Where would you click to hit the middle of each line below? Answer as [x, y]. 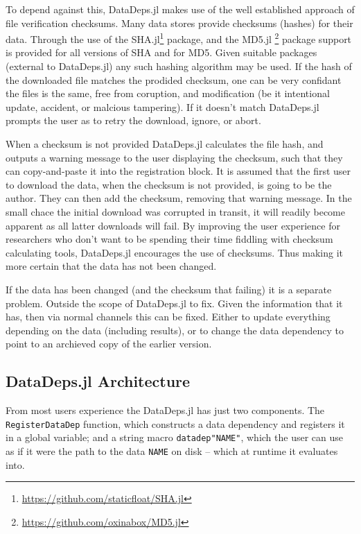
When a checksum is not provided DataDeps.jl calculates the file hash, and [165, 144]
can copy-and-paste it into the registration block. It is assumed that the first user [178, 171]
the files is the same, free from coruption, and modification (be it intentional [168, 93]
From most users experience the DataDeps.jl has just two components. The [165, 410]
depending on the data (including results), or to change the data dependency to [175, 330]
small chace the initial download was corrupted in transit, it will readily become [175, 211]
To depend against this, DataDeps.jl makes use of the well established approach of [180, 9]
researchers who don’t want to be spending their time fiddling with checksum [169, 239]
